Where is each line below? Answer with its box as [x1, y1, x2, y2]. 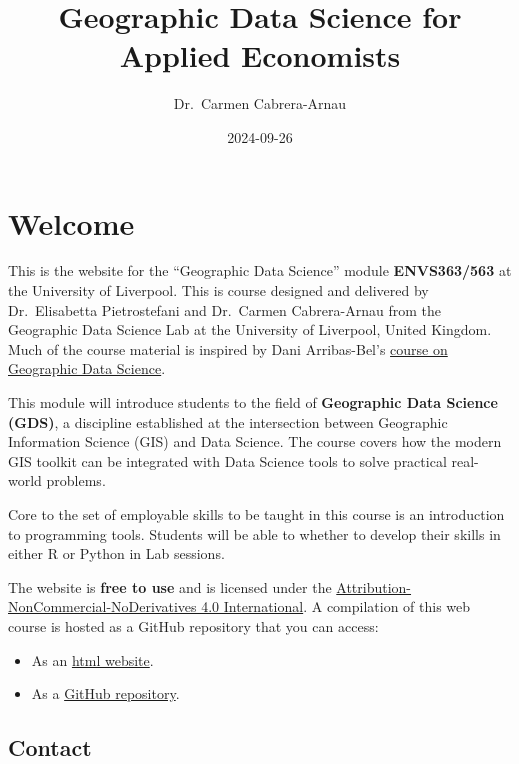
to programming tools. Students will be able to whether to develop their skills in [8, 523, 501, 544]
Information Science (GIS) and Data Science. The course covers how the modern [8, 431, 502, 452]
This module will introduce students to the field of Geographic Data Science [8, 392, 498, 412]
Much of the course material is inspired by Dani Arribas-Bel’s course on [8, 338, 448, 359]
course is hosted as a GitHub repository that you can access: [8, 615, 379, 636]
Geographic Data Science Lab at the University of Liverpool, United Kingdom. [8, 319, 492, 340]
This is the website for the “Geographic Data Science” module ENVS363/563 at [8, 260, 512, 281]
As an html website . [31, 649, 154, 670]
